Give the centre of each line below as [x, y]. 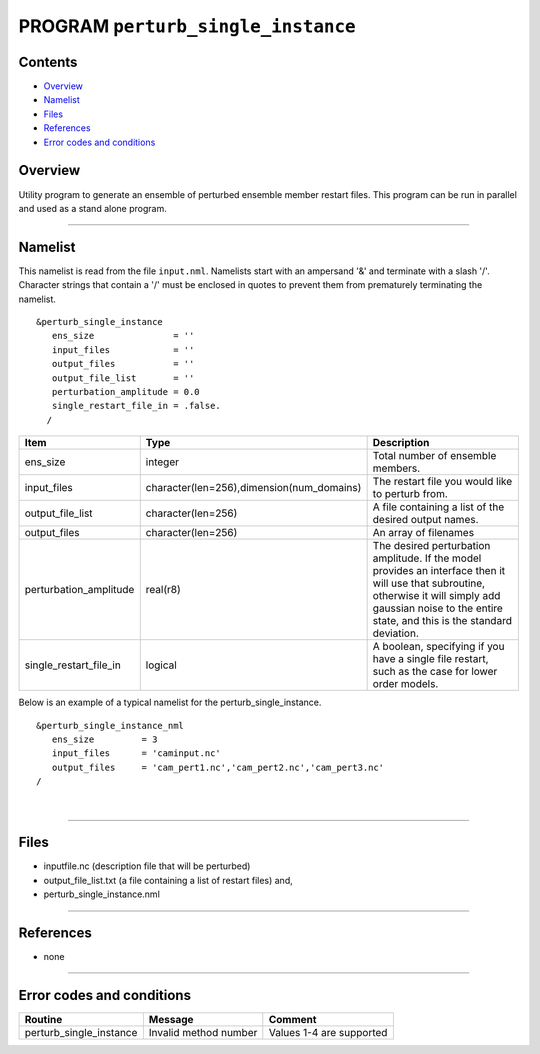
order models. [405, 684]
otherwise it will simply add [436, 596]
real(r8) [163, 590]
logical [161, 665]
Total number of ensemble [434, 456]
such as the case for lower [435, 672]
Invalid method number [203, 1032]
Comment [292, 1019]
